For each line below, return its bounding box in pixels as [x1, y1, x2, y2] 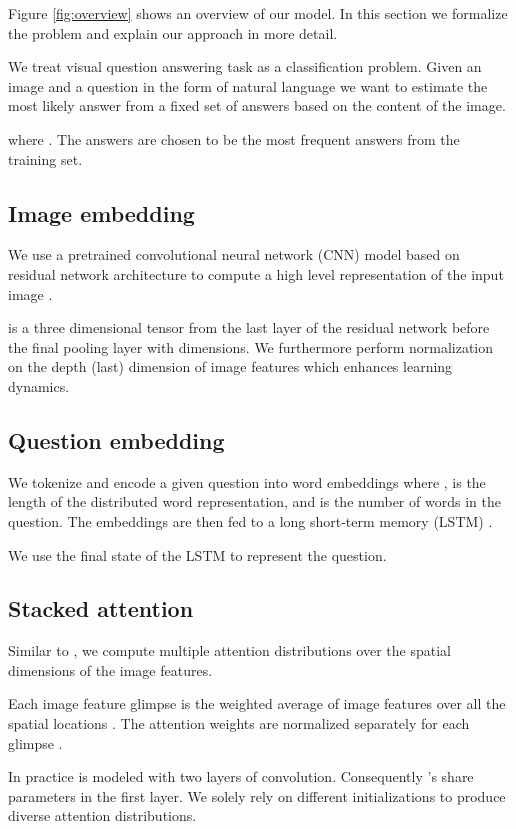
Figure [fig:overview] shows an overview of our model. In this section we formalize [8, 3, 508, 23]
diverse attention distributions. [8, 805, 197, 826]
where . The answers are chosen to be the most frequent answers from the [8, 128, 460, 149]
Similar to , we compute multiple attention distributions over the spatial [8, 640, 451, 661]
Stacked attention [8, 593, 194, 624]
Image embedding [8, 197, 195, 228]
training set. [8, 148, 83, 169]
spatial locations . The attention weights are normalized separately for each [8, 713, 470, 734]
